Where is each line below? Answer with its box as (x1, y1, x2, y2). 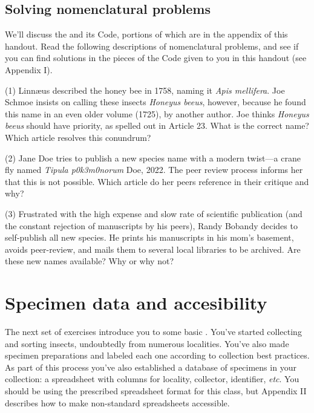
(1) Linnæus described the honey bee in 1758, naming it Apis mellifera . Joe (5, 83, 285, 96)
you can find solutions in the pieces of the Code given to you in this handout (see (5, 51, 307, 64)
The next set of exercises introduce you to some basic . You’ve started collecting (5, 325, 302, 338)
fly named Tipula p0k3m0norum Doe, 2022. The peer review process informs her (5, 163, 303, 176)
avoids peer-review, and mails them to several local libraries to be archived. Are (5, 242, 301, 255)
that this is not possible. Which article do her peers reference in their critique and (5, 175, 309, 187)
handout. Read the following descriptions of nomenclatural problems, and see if (5, 39, 299, 52)
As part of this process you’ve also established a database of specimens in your (5, 360, 296, 373)
